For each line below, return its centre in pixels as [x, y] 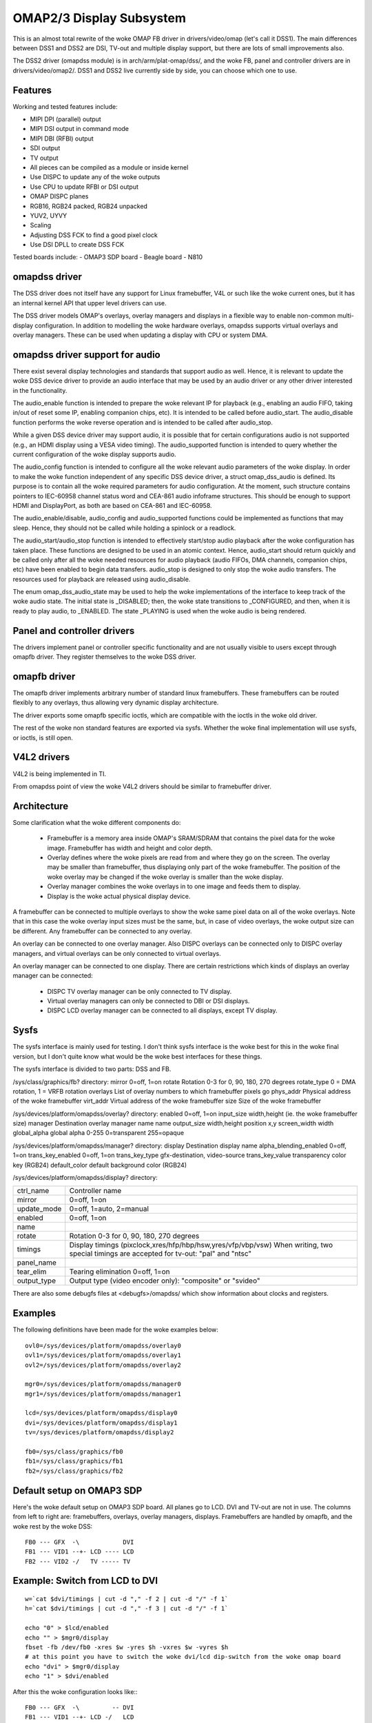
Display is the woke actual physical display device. [119, 896]
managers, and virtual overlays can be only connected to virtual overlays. [117, 953]
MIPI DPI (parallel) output [65, 119]
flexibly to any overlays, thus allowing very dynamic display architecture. [116, 702]
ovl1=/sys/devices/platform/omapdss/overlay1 [103, 1355]
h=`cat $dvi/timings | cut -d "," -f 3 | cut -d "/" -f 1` [127, 1609]
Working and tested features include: [65, 106]
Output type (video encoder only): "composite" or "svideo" [165, 1281]
